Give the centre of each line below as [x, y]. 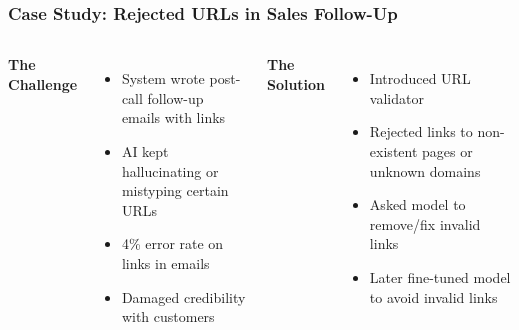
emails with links [173, 117]
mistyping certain [175, 190]
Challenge [43, 83]
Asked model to [417, 204]
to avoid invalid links [433, 296]
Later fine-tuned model [440, 276]
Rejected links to [421, 131]
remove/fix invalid [425, 223]
